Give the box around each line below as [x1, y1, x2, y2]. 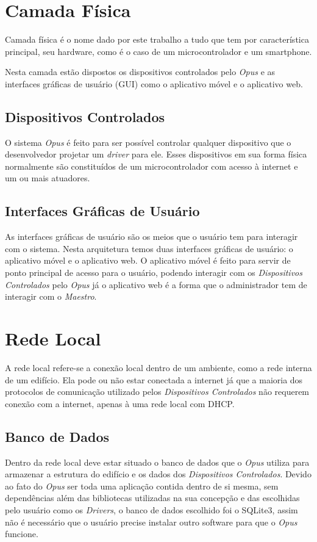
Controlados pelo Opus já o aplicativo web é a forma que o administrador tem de [5, 278, 307, 291]
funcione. [5, 527, 38, 540]
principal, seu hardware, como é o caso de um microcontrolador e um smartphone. [5, 45, 312, 57]
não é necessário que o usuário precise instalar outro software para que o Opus [5, 515, 297, 528]
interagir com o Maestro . [5, 290, 97, 303]
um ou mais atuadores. [5, 172, 90, 184]
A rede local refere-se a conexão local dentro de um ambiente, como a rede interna [5, 361, 312, 374]
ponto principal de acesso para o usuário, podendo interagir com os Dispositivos [5, 266, 302, 279]
